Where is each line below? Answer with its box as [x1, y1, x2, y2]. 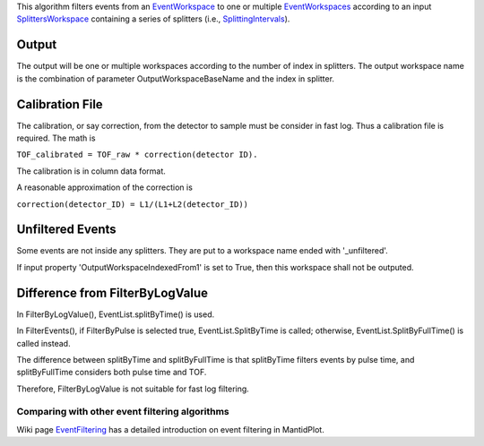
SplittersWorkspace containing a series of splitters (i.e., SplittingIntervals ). [16, 13, 290, 24]
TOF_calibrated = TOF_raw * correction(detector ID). [16, 150, 258, 160]
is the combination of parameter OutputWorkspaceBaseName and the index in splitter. [16, 73, 335, 84]
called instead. [16, 338, 71, 348]
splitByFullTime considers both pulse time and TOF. [16, 367, 207, 378]
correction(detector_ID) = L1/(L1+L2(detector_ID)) [16, 199, 249, 210]
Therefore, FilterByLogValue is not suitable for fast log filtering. [16, 383, 250, 394]
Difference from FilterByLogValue [16, 285, 209, 300]
